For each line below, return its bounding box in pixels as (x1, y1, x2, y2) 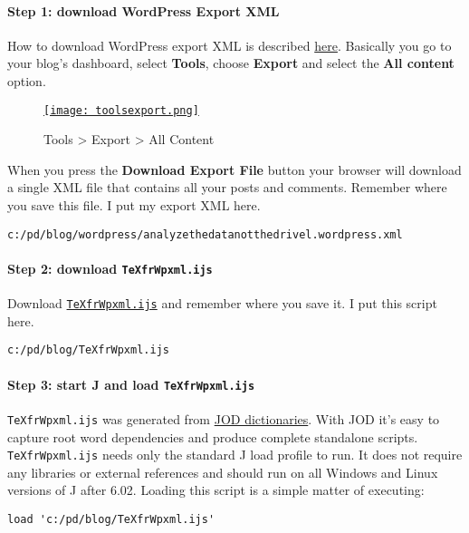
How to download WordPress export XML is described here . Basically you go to (7, 35, 452, 54)
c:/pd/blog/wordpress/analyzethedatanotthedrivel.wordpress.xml (7, 228, 403, 241)
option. (7, 71, 46, 90)
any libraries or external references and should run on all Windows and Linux (7, 462, 438, 481)
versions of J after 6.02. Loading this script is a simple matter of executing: (7, 480, 425, 499)
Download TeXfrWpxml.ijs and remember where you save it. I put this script (7, 294, 437, 313)
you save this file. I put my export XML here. (7, 196, 261, 215)
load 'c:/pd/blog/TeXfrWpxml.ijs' (7, 512, 215, 526)
